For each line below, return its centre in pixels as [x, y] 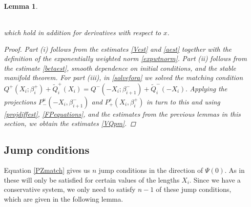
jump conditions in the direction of [151, 170]
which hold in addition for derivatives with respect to [83, 32]
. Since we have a [215, 179]
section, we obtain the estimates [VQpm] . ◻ [70, 123]
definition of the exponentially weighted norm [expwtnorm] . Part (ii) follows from [125, 58]
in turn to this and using [183, 101]
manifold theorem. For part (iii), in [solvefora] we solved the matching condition [124, 77]
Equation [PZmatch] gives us [47, 170]
